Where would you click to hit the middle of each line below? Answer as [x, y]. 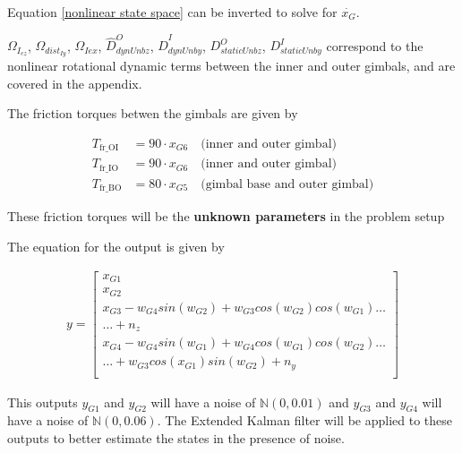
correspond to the [375, 45]
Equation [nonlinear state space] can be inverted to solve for [172, 12]
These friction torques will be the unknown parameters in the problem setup [226, 216]
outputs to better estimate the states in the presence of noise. [176, 438]
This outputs [43, 402]
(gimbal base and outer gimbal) [287, 184]
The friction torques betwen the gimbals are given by [153, 113]
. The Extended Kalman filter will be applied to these [304, 420]
